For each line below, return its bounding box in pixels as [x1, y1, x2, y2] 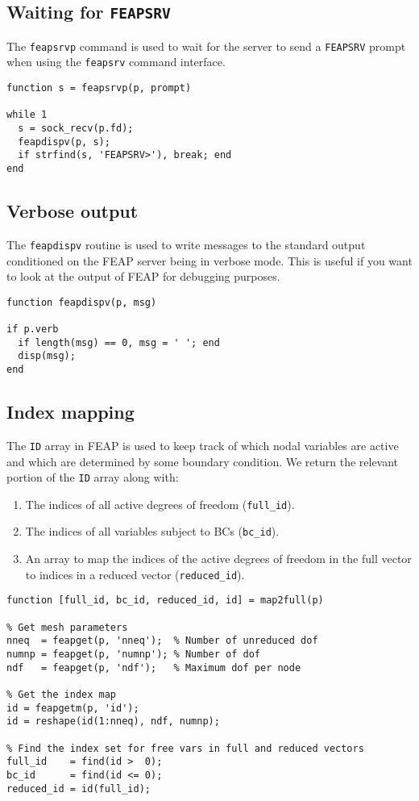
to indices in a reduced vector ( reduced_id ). [25, 565, 245, 582]
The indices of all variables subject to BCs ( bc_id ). [25, 523, 280, 540]
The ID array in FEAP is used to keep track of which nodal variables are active [6, 436, 399, 453]
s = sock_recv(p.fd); [18, 123, 134, 135]
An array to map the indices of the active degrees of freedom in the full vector [25, 550, 412, 567]
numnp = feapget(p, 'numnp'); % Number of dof [6, 648, 260, 660]
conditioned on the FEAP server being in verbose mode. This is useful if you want [6, 252, 413, 269]
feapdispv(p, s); [18, 136, 110, 148]
